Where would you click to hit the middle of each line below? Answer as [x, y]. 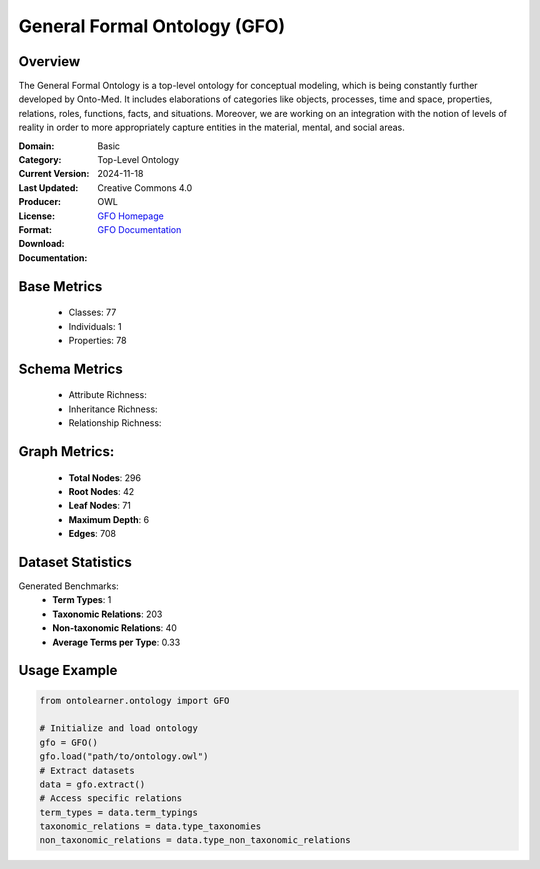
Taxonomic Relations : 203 [107, 614]
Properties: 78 [97, 340]
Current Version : [54, 174]
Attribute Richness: [107, 395]
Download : [41, 244]
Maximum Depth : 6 [109, 519]
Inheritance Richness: [113, 409]
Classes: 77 [92, 312]
